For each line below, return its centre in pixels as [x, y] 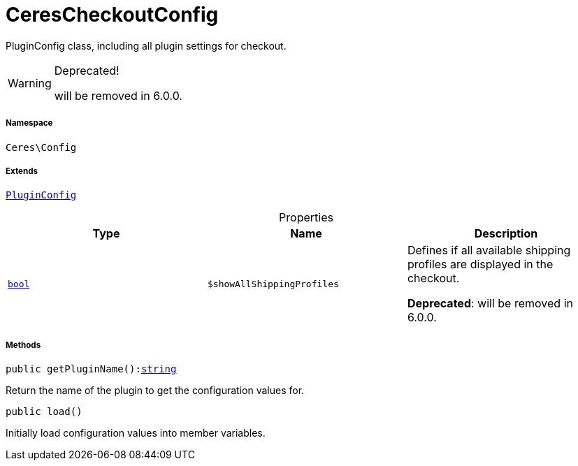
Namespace [29, 123]
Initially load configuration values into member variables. [136, 433]
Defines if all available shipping [489, 250]
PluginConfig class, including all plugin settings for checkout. [146, 45]
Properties [306, 218]
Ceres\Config [41, 147]
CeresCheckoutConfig [112, 15]
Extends [22, 171]
